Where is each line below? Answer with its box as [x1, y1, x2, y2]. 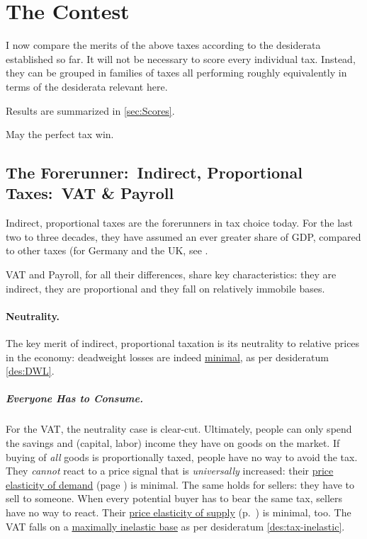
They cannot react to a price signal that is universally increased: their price [6, 463, 334, 478]
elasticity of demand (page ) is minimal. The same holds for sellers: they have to [6, 477, 355, 492]
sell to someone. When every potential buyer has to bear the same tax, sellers [6, 491, 343, 506]
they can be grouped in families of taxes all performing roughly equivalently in [6, 65, 347, 80]
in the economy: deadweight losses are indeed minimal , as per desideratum [6, 349, 329, 364]
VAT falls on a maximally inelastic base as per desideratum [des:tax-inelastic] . [6, 518, 345, 533]
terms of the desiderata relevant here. [6, 79, 168, 93]
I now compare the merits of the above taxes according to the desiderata [6, 38, 321, 52]
